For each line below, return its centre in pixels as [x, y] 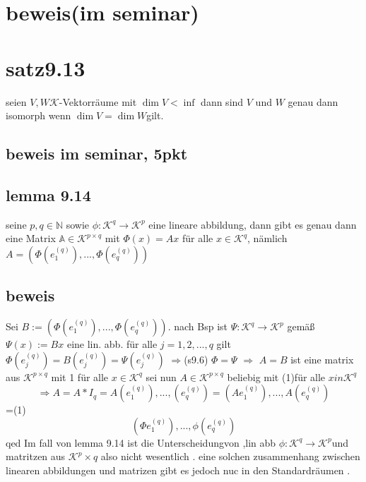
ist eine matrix [322, 359]
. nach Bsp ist [197, 326]
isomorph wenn [39, 115]
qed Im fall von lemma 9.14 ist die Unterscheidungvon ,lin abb [141, 442]
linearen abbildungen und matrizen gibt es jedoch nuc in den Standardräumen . [178, 470]
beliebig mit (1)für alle [276, 376]
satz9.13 [46, 67]
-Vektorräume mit [98, 101]
